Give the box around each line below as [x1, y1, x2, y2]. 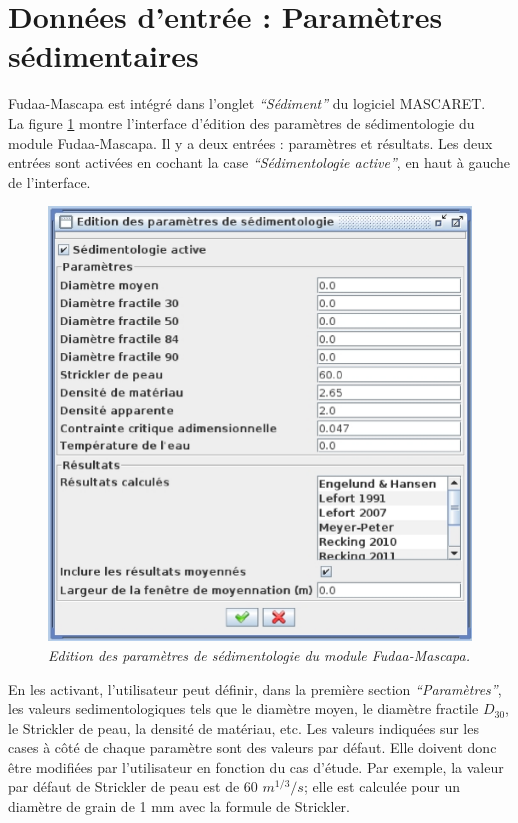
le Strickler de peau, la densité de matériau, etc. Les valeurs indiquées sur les [8, 717, 479, 738]
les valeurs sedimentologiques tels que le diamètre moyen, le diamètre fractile [8, 698, 479, 719]
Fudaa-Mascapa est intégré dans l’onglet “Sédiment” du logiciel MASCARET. [8, 93, 486, 114]
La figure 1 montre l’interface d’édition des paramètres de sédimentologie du [8, 112, 475, 133]
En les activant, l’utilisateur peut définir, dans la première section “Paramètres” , [8, 678, 502, 699]
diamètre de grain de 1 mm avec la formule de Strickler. [8, 796, 350, 817]
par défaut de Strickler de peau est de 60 [8, 776, 258, 797]
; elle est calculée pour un [303, 776, 460, 797]
